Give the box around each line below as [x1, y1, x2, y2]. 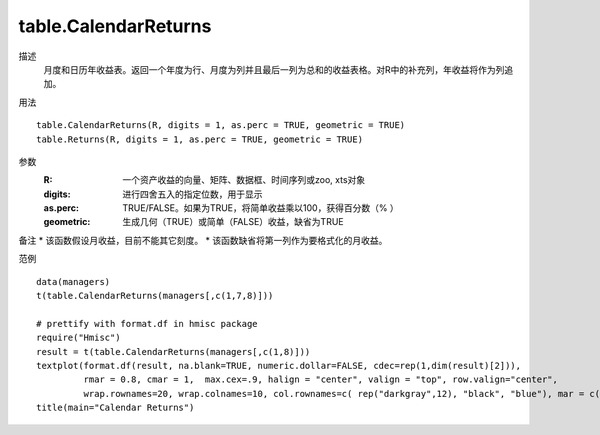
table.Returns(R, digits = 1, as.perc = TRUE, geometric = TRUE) [36, 133, 364, 145]
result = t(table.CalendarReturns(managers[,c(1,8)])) [36, 346, 311, 357]
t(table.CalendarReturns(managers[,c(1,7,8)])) [36, 290, 274, 302]
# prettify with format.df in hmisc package [36, 318, 259, 329]
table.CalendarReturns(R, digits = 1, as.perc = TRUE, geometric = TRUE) [36, 120, 406, 131]
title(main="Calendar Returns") [36, 402, 195, 414]
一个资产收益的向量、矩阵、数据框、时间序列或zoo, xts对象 [122, 174, 366, 186]
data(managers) [36, 276, 111, 287]
